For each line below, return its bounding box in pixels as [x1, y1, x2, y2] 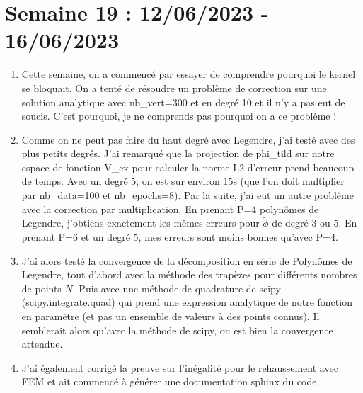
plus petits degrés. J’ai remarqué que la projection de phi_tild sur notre [21, 146, 335, 161]
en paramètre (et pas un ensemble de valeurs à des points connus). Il [21, 309, 320, 324]
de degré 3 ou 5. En [272, 215, 357, 230]
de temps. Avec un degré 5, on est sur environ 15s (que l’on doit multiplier [21, 173, 345, 188]
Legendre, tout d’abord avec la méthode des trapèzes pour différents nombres [21, 267, 357, 282]
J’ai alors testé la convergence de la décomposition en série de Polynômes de [21, 253, 352, 268]
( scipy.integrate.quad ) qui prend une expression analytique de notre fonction [21, 295, 352, 309]
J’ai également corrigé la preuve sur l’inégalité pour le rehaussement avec [21, 360, 338, 375]
